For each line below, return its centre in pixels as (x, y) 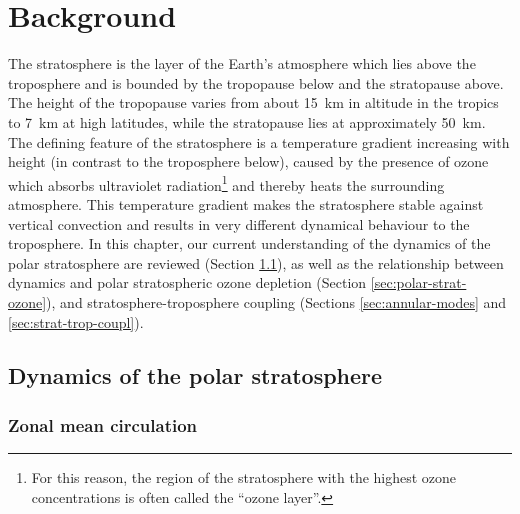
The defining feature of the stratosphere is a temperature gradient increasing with (259, 141)
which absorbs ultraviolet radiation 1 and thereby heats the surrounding (226, 183)
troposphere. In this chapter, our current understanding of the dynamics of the (249, 243)
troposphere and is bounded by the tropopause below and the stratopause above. (256, 82)
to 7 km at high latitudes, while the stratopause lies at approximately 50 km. (247, 121)
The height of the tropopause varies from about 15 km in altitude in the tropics (253, 102)
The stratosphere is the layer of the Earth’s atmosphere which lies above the (242, 63)
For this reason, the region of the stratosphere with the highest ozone (244, 477)
